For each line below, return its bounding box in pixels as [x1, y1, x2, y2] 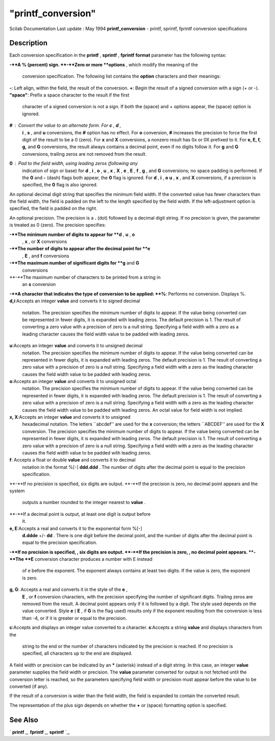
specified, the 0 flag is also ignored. [22, 182, 98, 188]
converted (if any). [9, 683, 48, 689]
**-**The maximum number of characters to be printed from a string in [9, 274, 161, 280]
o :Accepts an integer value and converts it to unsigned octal [9, 378, 137, 385]
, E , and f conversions [22, 253, 69, 259]
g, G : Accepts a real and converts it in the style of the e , [9, 586, 128, 592]
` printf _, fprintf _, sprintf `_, [9, 729, 70, 735]
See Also [9, 715, 38, 724]
